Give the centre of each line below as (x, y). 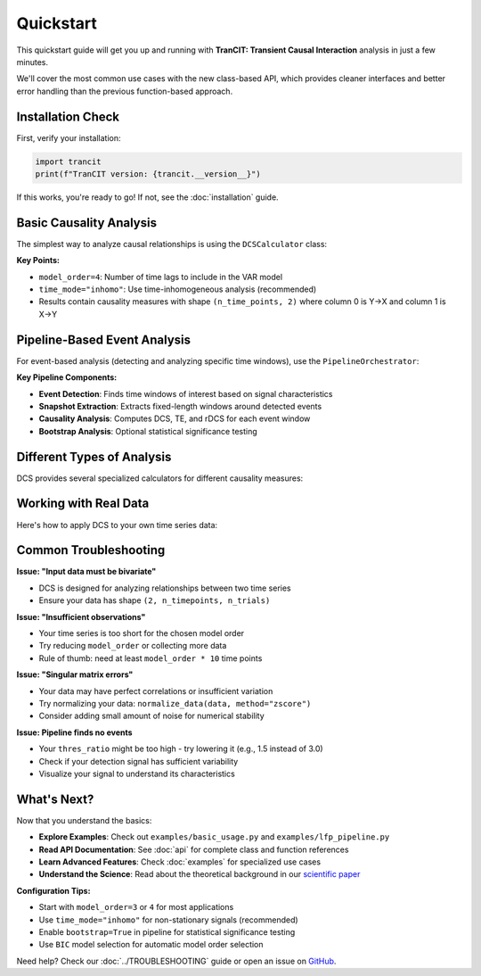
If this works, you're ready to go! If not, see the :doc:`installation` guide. (148, 197)
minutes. (33, 62)
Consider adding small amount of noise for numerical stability (151, 716)
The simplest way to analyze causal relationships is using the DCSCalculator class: (172, 244)
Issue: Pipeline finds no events (74, 732)
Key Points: (38, 261)
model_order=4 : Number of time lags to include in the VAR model (161, 277)
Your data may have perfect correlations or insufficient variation (156, 691)
